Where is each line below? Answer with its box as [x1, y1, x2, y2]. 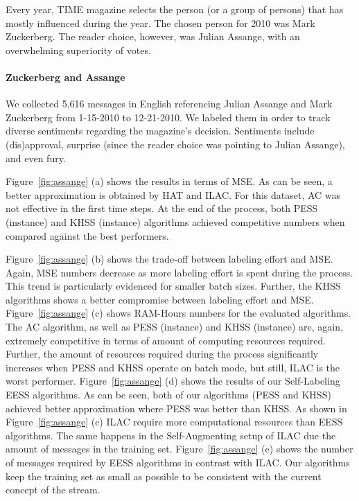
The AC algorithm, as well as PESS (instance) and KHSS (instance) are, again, [6, 319, 343, 334]
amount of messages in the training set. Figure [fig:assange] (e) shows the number [6, 441, 353, 456]
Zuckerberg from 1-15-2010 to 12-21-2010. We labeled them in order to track [6, 109, 331, 124]
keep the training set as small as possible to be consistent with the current [6, 468, 322, 483]
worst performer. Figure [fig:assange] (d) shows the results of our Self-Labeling [6, 373, 340, 388]
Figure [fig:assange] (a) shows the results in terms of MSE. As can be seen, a [6, 174, 333, 188]
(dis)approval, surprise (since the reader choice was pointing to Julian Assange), [6, 137, 345, 151]
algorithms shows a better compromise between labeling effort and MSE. [6, 292, 314, 306]
